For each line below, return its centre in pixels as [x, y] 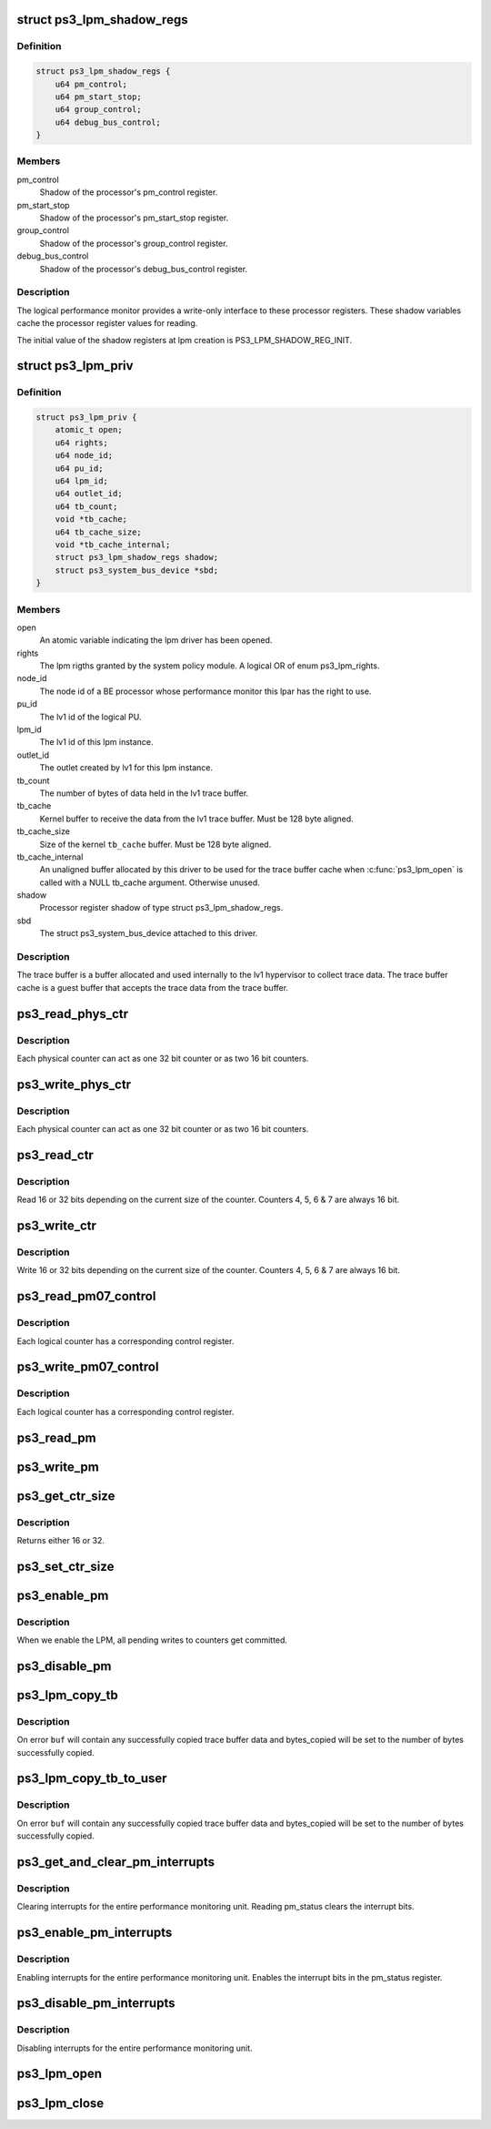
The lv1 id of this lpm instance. [96, 742]
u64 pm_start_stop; [99, 97]
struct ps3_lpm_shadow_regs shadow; [136, 557]
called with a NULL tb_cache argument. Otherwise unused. [150, 882]
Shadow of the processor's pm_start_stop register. [134, 218]
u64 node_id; [84, 456]
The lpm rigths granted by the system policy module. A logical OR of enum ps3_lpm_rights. [210, 666]
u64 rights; [82, 443]
